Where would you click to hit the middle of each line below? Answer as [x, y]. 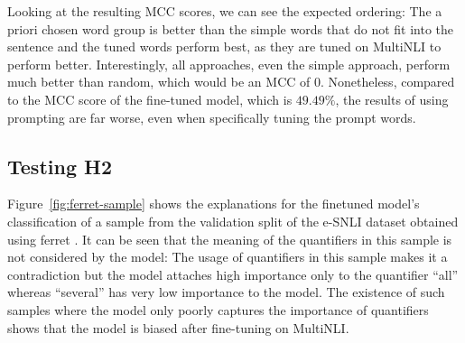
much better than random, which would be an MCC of [159, 82]
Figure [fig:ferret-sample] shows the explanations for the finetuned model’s [214, 204]
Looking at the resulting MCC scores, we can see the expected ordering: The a [225, 11]
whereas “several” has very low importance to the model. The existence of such [226, 292]
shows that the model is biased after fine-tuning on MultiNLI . [178, 327]
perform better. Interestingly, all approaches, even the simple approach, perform [229, 64]
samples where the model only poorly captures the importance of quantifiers [218, 309]
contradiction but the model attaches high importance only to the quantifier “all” [233, 274]
